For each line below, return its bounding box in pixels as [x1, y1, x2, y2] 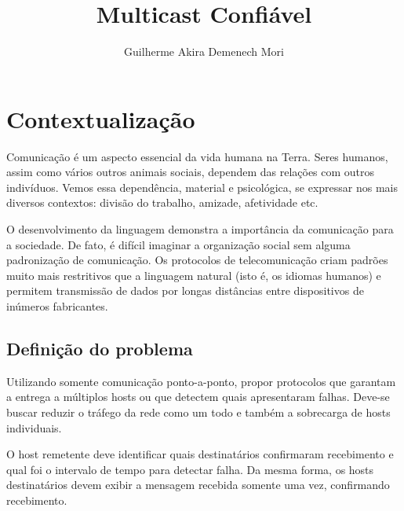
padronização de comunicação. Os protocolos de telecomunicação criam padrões [6, 252, 388, 268]
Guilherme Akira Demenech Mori [124, 43, 284, 60]
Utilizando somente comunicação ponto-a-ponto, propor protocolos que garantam [6, 373, 396, 389]
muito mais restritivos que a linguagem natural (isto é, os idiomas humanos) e [6, 267, 381, 283]
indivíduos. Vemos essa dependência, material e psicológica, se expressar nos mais [6, 178, 398, 195]
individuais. [6, 419, 62, 436]
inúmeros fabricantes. [6, 298, 108, 314]
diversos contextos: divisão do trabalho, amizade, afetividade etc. [6, 194, 318, 211]
